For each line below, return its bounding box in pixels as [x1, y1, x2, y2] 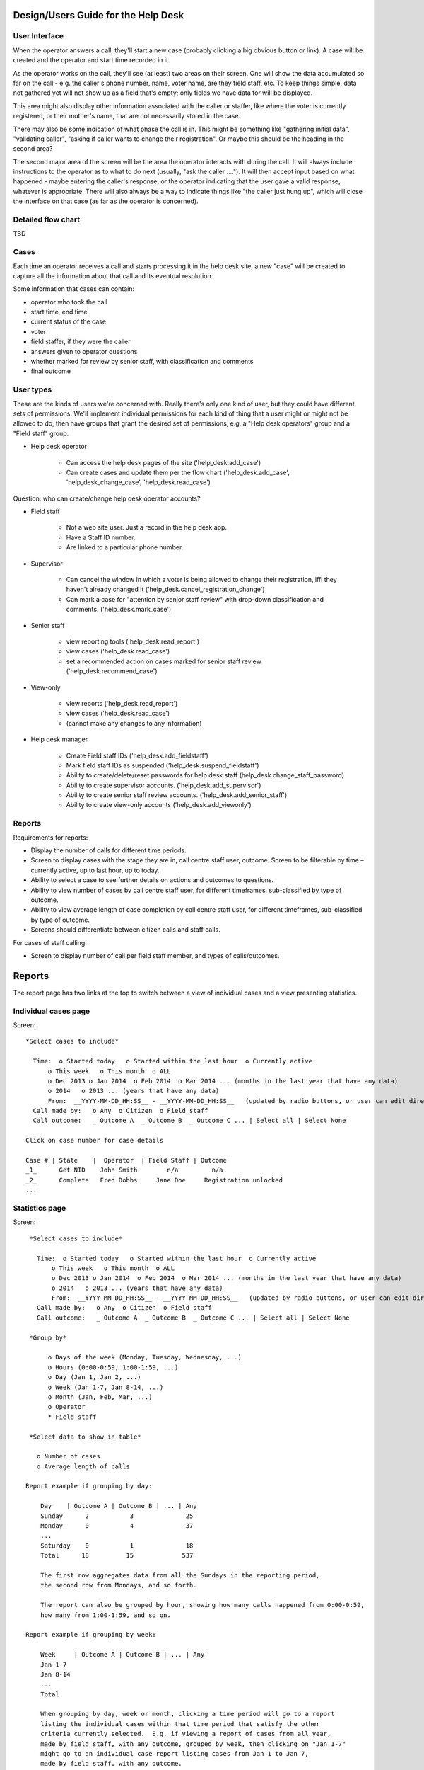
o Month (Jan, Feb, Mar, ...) [47, 1393, 153, 1401]
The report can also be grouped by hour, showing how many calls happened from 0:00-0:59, [40, 1601, 365, 1609]
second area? [13, 144, 53, 153]
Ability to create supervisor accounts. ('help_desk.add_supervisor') [66, 781, 261, 789]
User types [13, 384, 52, 394]
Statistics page [13, 1203, 66, 1213]
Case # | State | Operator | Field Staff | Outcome [25, 1156, 228, 1165]
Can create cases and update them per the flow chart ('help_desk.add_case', [66, 468, 290, 476]
